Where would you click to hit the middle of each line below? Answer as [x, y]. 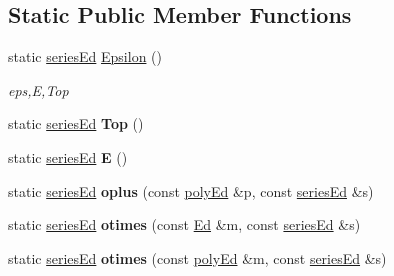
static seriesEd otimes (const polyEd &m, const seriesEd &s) [197, 257]
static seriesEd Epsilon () [85, 56]
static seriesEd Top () [76, 123]
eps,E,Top [38, 89]
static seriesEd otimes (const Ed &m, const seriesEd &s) [184, 224]
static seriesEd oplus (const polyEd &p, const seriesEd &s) [191, 190]
